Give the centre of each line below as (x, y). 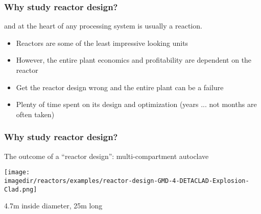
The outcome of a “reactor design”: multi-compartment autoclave (106, 156)
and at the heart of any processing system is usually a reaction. (103, 26)
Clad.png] (21, 189)
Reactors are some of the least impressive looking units (102, 43)
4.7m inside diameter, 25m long (53, 206)
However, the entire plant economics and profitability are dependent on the (134, 60)
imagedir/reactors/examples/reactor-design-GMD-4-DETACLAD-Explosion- (127, 181)
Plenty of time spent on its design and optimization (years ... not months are (136, 104)
